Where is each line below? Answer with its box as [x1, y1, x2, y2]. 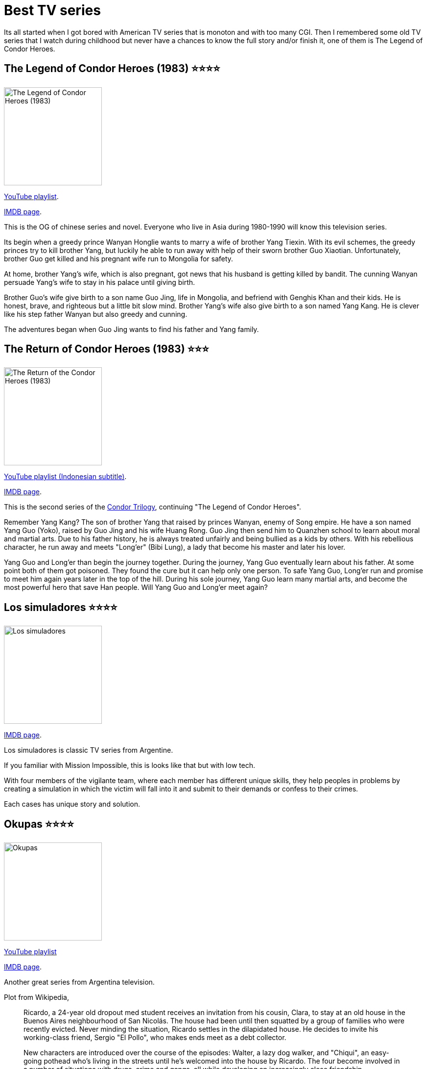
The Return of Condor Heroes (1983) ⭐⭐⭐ [4, 343, 209, 356]
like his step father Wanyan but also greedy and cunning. [4, 309, 188, 318]
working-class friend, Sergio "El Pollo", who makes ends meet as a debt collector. [24, 1033, 286, 1042]
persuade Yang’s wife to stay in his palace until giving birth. [4, 278, 195, 286]
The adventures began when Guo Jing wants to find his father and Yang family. [4, 325, 259, 333]
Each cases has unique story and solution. [4, 800, 141, 809]
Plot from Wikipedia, [4, 993, 69, 1002]
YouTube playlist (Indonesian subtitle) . [4, 472, 127, 481]
